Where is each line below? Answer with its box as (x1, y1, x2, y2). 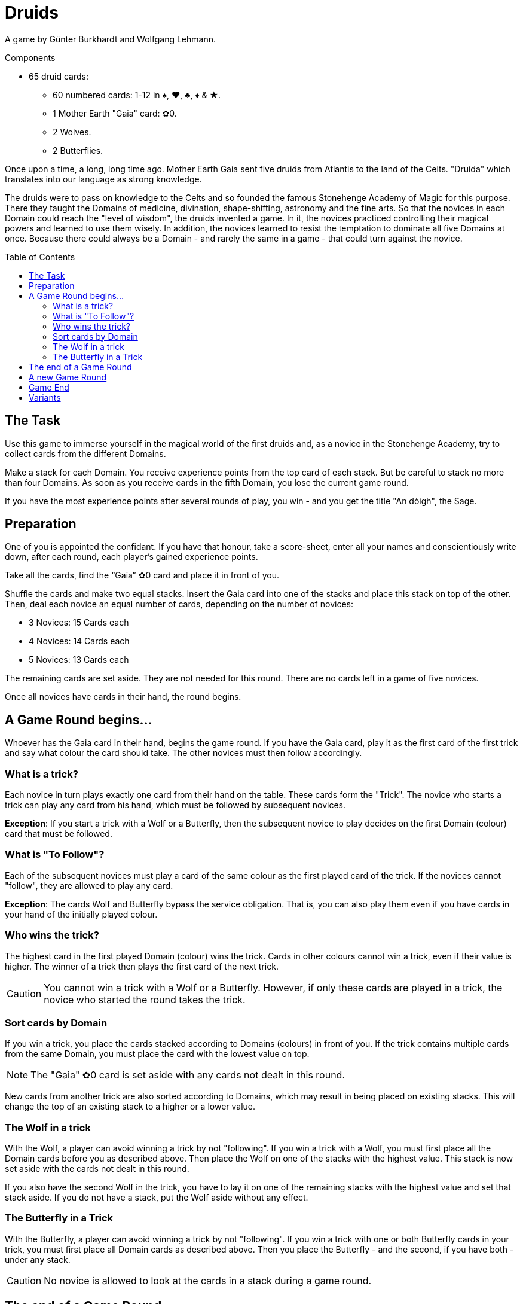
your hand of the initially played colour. (5, 909, 158, 919)
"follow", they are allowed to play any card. (5, 880, 173, 891)
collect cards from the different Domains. (5, 448, 166, 459)
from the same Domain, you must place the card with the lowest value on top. (5, 1049, 310, 1059)
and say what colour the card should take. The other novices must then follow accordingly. (5, 748, 362, 758)
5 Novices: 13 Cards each (29, 654, 129, 665)
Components (5, 52, 56, 63)
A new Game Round (29, 371, 107, 382)
